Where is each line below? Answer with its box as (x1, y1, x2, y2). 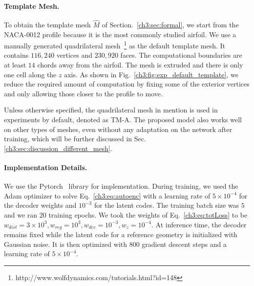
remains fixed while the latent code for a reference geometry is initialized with (4, 229, 237, 240)
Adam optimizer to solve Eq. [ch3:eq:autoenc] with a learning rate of (4, 190, 211, 200)
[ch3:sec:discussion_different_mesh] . (4, 143, 112, 153)
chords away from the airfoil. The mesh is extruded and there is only (37, 60, 243, 70)
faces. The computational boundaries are (120, 50, 242, 60)
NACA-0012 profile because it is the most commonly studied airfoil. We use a (4, 29, 236, 39)
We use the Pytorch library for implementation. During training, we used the (4, 181, 238, 191)
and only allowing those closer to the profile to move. (4, 88, 163, 98)
